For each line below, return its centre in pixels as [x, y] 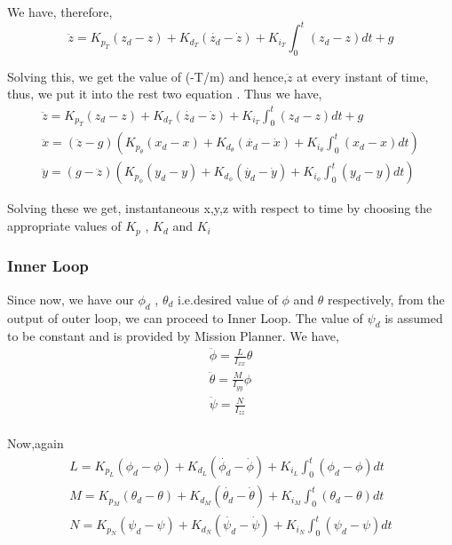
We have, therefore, [60, 12]
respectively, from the [386, 299]
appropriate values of [64, 226]
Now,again [36, 443]
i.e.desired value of [228, 299]
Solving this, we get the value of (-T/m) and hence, [147, 76]
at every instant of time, [363, 76]
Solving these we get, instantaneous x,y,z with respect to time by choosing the [220, 208]
